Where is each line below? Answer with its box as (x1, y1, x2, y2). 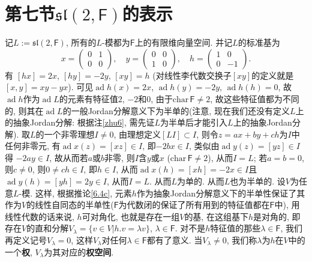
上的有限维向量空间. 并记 (134, 36, 233, 49)
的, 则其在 (5, 104, 44, 117)
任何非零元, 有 (5, 139, 61, 152)
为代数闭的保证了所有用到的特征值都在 (118, 198, 270, 211)
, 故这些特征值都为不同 (210, 92, 299, 105)
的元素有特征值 (59, 92, 118, 105)
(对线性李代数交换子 (152, 69, 232, 81)
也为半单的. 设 (230, 175, 286, 187)
